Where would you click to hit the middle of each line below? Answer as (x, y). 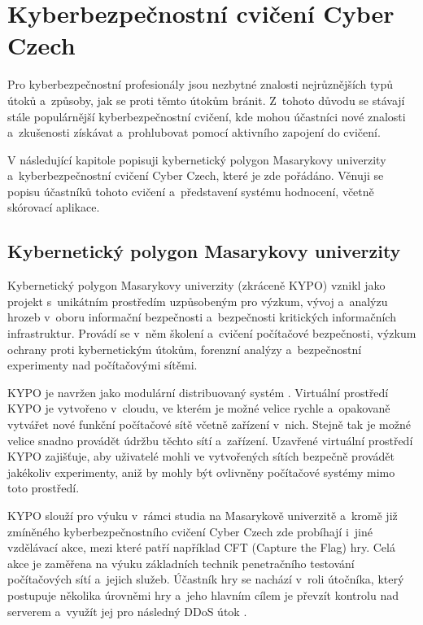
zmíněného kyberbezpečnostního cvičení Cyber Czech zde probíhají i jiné (190, 531)
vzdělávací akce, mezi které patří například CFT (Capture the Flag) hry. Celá (201, 547)
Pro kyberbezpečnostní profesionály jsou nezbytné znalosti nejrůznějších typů (201, 84)
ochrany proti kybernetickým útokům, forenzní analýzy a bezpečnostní (185, 349)
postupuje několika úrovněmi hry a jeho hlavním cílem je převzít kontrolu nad (203, 594)
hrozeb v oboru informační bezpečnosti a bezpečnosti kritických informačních (202, 317)
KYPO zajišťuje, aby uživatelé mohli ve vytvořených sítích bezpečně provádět (201, 456)
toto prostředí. (44, 488)
